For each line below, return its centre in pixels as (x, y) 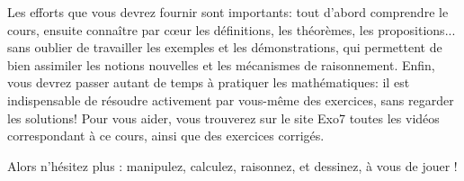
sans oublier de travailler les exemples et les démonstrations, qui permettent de (225, 47)
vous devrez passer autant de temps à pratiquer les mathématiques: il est (209, 82)
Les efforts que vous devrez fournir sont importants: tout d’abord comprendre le (228, 12)
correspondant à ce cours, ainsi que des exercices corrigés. (166, 136)
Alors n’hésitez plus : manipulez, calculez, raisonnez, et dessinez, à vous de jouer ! (232, 165)
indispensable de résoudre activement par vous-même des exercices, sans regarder (231, 100)
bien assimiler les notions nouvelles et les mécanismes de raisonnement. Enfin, (221, 64)
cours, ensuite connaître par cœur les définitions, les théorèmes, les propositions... (232, 29)
